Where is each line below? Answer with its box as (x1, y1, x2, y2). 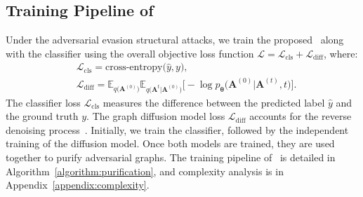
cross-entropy (105, 62, 163, 73)
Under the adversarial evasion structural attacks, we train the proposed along (6, 32, 344, 47)
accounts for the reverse (249, 109, 352, 123)
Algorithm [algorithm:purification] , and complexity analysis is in (6, 163, 284, 178)
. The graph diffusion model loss (86, 109, 225, 123)
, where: (324, 46, 358, 60)
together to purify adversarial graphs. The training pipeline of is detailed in (6, 150, 336, 165)
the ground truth (6, 109, 79, 123)
